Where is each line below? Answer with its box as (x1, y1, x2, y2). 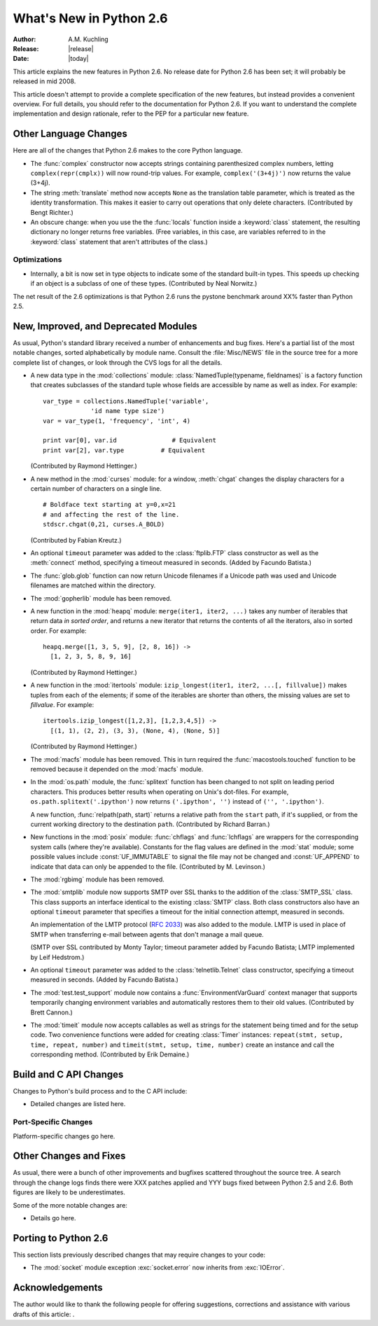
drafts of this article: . (13, 1310, 75, 1318)
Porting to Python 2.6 (13, 1232, 108, 1244)
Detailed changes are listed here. (30, 1100, 126, 1108)
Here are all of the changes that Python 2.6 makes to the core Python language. (13, 146, 243, 155)
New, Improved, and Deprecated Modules (13, 320, 197, 332)
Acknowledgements (13, 1282, 103, 1294)
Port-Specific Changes (13, 1117, 93, 1127)
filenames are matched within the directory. (30, 581, 156, 589)
